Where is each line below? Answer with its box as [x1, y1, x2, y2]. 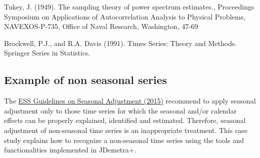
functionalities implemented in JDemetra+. [4, 144, 136, 155]
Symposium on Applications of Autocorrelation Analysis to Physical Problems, [4, 11, 245, 21]
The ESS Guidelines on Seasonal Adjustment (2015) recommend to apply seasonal [4, 95, 256, 106]
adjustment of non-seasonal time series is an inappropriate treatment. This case [4, 124, 247, 135]
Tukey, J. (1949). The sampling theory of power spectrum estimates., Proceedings [4, 1, 254, 11]
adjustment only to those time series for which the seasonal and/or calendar [4, 105, 237, 115]
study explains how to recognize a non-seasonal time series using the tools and [4, 134, 244, 145]
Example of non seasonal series [4, 72, 167, 87]
